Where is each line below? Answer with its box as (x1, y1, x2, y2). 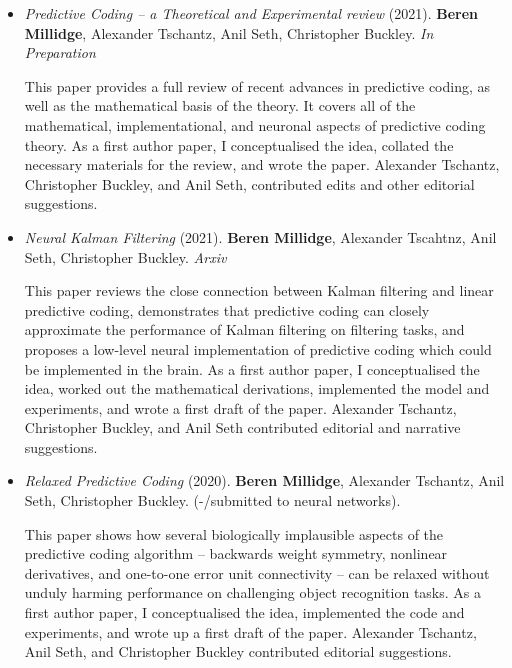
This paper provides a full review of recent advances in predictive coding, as (24, 75, 491, 96)
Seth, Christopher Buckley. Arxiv (24, 246, 227, 267)
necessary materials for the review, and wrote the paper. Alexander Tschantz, (24, 154, 500, 175)
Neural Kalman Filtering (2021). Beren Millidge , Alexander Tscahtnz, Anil (24, 226, 497, 247)
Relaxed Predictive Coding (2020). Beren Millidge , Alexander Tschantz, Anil (24, 470, 505, 491)
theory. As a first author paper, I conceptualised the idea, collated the (24, 134, 454, 155)
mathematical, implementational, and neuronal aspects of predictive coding (24, 114, 486, 135)
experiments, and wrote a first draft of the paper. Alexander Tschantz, (24, 397, 457, 418)
